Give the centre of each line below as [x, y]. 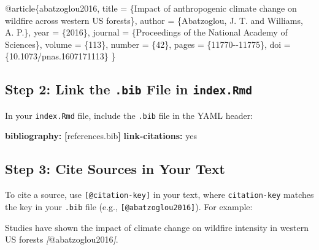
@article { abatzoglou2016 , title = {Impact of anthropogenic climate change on [151, 8]
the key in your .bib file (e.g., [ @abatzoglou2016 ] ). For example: [129, 206]
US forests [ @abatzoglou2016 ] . [62, 239]
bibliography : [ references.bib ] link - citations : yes [101, 136]
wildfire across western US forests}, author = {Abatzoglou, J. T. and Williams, [154, 20]
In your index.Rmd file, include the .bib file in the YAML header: [129, 115]
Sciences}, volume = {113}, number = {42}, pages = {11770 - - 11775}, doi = [148, 44]
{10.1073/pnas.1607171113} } [60, 56]
